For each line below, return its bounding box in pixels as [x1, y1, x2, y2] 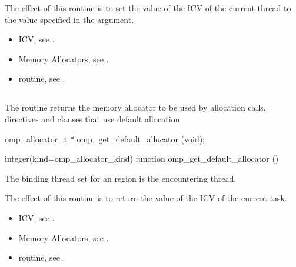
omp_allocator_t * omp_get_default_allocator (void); [5, 132, 205, 145]
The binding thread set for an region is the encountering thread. [5, 172, 237, 184]
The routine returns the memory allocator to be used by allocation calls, [5, 101, 266, 114]
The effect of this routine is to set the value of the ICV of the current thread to [5, 2, 291, 14]
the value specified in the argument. [5, 13, 134, 25]
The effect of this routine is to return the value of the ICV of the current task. [5, 192, 287, 204]
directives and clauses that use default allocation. [5, 112, 182, 125]
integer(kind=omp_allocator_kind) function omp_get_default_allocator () [5, 152, 279, 165]
